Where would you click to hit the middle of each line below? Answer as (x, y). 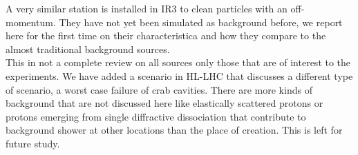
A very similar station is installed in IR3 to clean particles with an (147, 8)
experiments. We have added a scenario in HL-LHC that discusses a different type (179, 75)
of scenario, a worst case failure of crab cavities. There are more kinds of (159, 89)
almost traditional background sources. (88, 49)
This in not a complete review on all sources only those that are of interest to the (178, 62)
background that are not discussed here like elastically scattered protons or (164, 103)
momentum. (31, 22)
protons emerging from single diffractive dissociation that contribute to (156, 116)
